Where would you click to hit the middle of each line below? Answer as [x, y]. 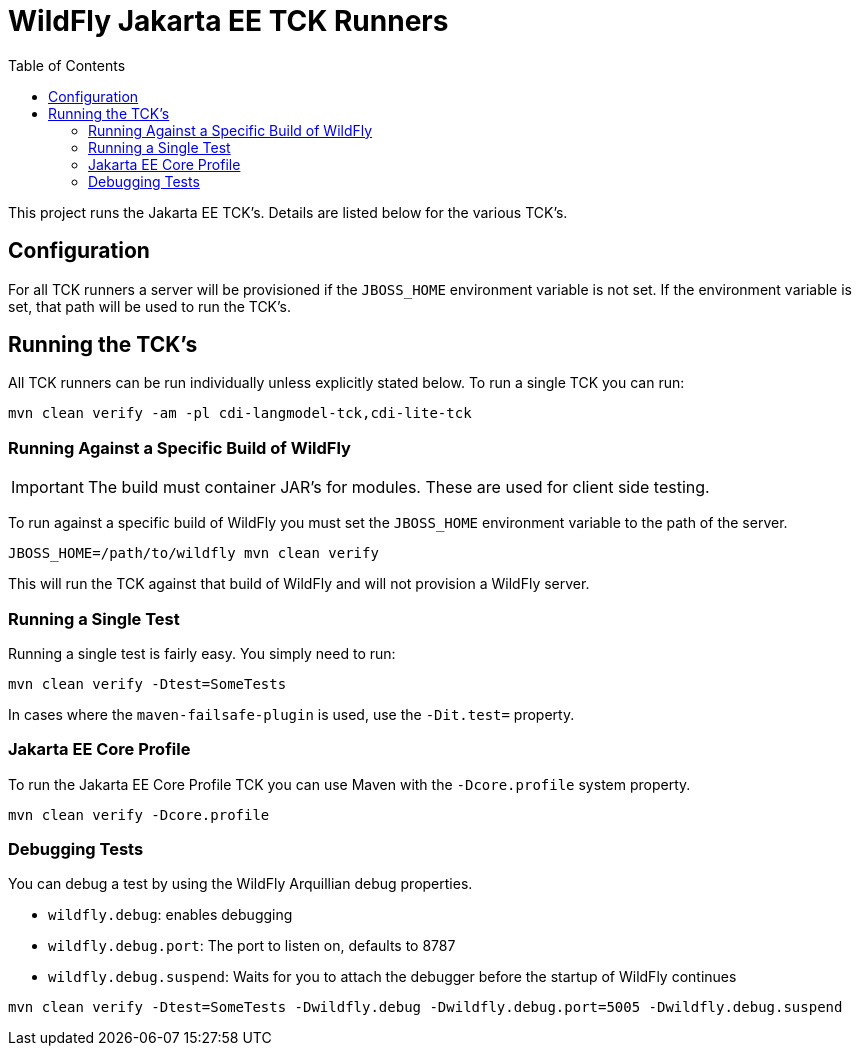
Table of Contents [67, 65]
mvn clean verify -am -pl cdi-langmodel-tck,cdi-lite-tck [240, 413]
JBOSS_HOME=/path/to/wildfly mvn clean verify [193, 553]
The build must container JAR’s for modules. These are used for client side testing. [398, 487]
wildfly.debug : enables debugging [170, 915]
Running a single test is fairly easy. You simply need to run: [202, 653]
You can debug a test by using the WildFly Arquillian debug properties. [240, 884]
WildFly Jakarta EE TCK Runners [228, 21]
